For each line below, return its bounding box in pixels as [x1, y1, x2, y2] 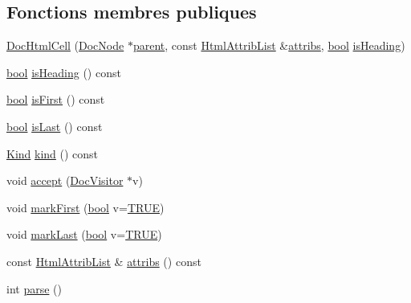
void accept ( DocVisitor [6, 172, 124, 189]
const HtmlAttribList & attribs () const [6, 252, 201, 269]
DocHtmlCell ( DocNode [6, 37, 124, 54]
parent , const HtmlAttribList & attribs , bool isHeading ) [132, 37, 405, 54]
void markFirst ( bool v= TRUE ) [6, 199, 165, 215]
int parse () [6, 280, 62, 297]
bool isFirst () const [6, 91, 105, 108]
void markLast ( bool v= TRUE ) [6, 226, 162, 243]
